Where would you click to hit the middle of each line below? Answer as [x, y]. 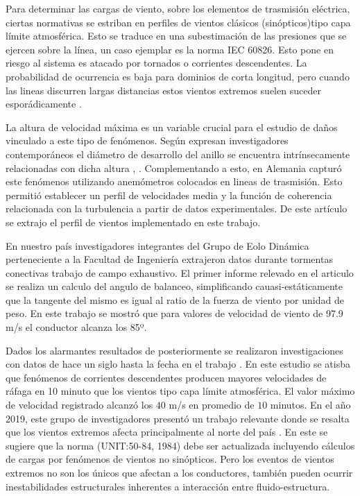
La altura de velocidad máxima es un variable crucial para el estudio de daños [172, 127]
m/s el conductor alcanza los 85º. [76, 327]
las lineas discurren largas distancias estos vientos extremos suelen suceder [163, 90]
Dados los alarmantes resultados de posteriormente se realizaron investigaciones [174, 350]
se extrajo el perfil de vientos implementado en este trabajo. [133, 222]
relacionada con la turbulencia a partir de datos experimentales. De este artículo [177, 208]
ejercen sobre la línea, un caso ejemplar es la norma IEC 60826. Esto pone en [170, 49]
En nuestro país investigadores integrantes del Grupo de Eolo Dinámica [157, 245]
